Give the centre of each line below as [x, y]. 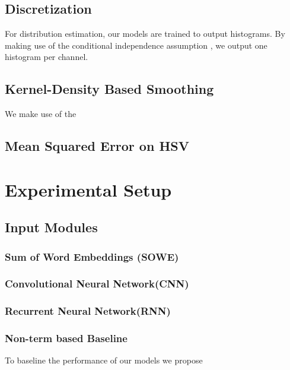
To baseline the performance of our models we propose [104, 360]
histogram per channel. [47, 57]
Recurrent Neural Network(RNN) [88, 311]
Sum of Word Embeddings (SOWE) [92, 256]
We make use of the [41, 114]
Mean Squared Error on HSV [97, 146]
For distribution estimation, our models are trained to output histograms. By [145, 34]
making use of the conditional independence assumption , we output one [136, 45]
